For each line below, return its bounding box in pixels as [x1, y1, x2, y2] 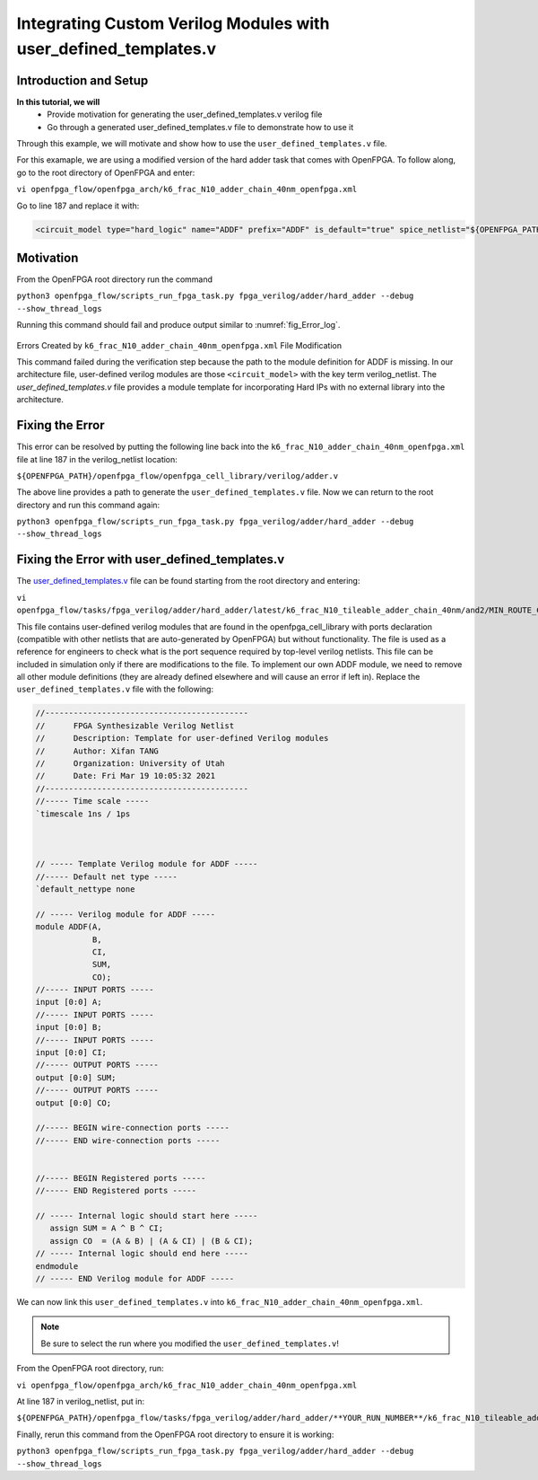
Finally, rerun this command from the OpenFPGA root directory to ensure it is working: [16, 1429, 334, 1440]
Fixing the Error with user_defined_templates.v [16, 552, 285, 568]
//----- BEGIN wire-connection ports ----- [35, 1123, 230, 1133]
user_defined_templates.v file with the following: [16, 683, 214, 695]
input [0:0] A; [35, 997, 102, 1008]
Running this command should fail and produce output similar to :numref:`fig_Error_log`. [16, 320, 341, 330]
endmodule [35, 1261, 79, 1271]
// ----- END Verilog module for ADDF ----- [35, 1273, 235, 1284]
